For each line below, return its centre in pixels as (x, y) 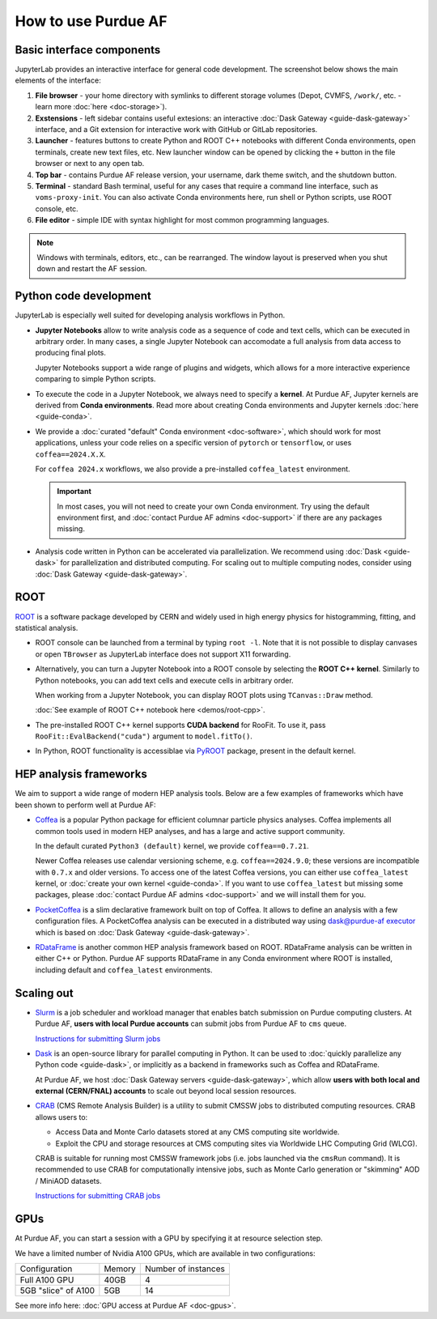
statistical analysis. (47, 628)
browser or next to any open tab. (90, 164)
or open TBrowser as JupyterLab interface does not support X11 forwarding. (163, 654)
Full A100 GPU (47, 1279)
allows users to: (62, 1117)
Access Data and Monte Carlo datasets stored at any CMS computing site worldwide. (197, 1132)
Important (74, 491)
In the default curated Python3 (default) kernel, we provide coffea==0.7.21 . (172, 845)
